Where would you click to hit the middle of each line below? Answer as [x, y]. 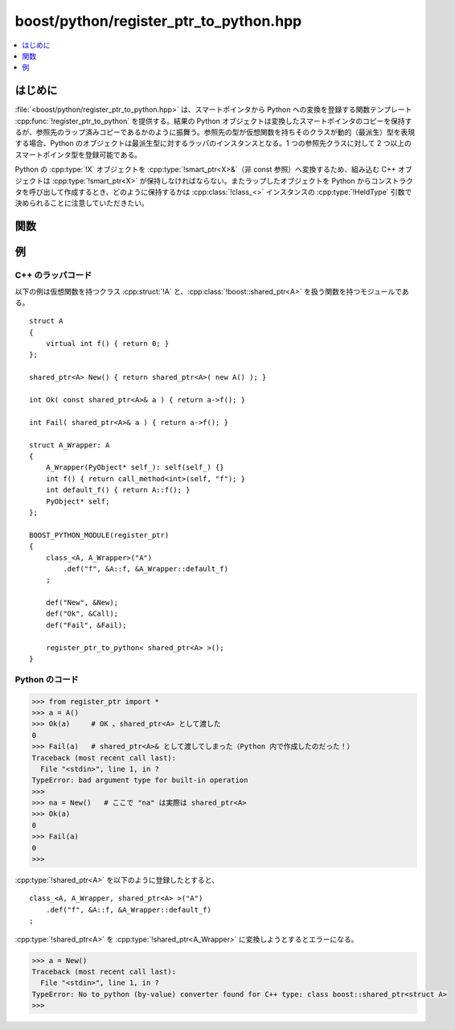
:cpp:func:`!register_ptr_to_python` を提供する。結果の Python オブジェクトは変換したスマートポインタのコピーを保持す [213, 121]
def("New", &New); [82, 603]
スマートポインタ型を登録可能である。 [78, 154]
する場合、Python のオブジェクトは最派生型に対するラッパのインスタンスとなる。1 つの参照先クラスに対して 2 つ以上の [213, 143]
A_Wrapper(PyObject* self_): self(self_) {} [135, 468]
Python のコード [47, 679]
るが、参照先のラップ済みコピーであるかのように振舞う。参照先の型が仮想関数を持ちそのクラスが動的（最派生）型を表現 [215, 132]
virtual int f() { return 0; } [107, 344]
